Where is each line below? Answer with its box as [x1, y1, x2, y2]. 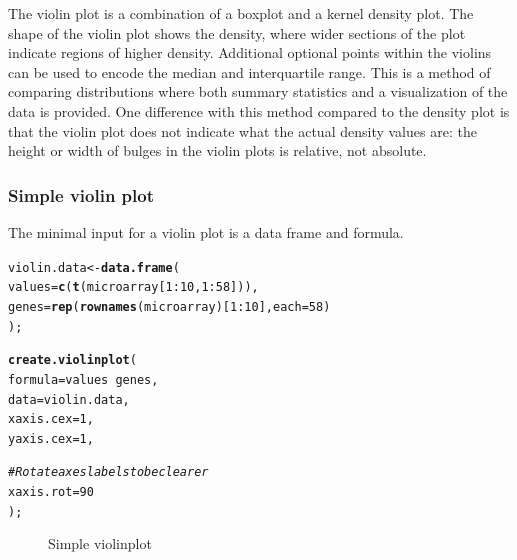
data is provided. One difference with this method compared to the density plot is [8, 100, 510, 121]
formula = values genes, [8, 372, 159, 387]
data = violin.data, [8, 392, 130, 407]
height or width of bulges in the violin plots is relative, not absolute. [8, 140, 427, 161]
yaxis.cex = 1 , [8, 431, 94, 446]
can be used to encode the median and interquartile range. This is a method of [8, 61, 491, 82]
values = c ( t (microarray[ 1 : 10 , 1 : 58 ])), [8, 280, 259, 295]
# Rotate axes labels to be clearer [8, 465, 209, 480]
